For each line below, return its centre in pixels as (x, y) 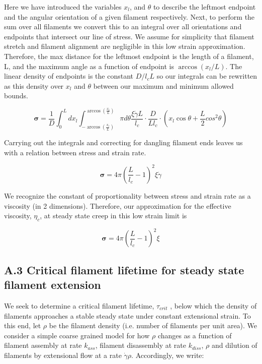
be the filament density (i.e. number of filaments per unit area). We (153, 325)
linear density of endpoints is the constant (69, 76)
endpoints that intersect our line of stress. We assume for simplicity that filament (129, 36)
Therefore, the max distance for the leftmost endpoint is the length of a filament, (129, 56)
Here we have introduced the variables (63, 7)
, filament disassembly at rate (141, 345)
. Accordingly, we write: (168, 355)
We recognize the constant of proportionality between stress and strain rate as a (127, 195)
